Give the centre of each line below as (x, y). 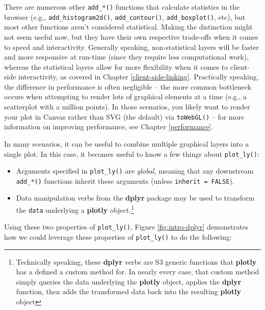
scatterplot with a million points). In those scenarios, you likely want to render (127, 107)
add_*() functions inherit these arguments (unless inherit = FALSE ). (125, 180)
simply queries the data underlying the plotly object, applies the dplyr (129, 281)
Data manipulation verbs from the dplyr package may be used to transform (135, 198)
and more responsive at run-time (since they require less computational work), (127, 57)
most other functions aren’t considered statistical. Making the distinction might (128, 27)
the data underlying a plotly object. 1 (75, 209)
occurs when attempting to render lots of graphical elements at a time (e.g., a (125, 96)
